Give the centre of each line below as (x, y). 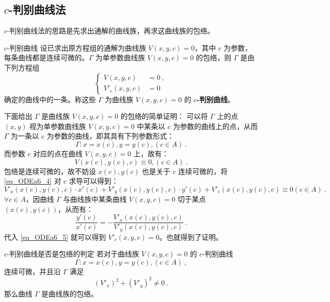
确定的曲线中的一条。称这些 (50, 99)
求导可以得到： (94, 181)
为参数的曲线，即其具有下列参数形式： (110, 136)
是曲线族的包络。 (69, 294)
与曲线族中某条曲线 (95, 199)
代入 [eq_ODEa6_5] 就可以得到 (55, 236)
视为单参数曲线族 (58, 126)
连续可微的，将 (203, 171)
